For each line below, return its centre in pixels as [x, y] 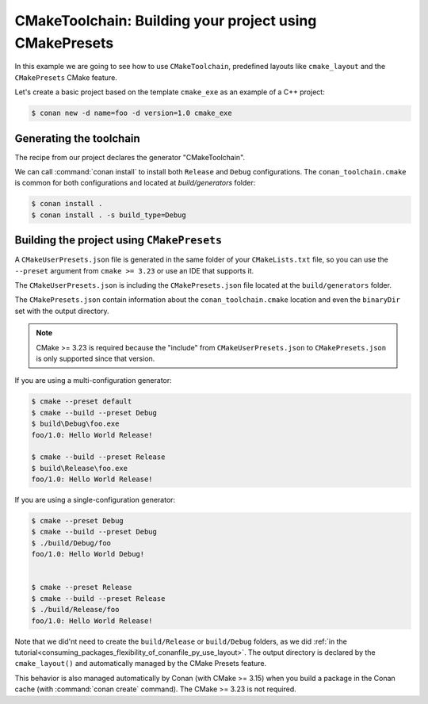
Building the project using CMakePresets [118, 241]
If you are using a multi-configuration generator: [93, 381]
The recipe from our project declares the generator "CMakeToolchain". [130, 157]
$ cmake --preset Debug [78, 521]
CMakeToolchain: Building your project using [166, 21]
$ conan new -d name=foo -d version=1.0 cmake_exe [132, 113]
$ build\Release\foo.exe [80, 468]
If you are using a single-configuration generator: [95, 500]
